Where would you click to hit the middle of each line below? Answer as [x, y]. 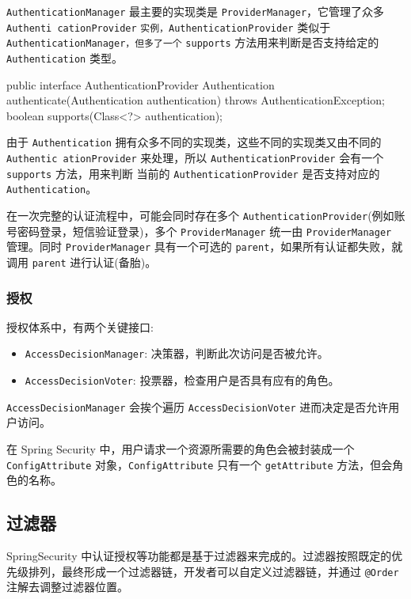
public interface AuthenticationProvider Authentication [141, 84]
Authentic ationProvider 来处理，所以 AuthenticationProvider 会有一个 [195, 158]
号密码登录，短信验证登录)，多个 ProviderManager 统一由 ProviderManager [199, 231]
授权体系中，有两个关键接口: [80, 326]
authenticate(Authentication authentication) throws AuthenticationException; [196, 100]
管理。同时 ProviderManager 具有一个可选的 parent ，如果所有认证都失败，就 [205, 246]
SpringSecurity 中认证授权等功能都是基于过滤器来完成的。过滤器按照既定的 [199, 556]
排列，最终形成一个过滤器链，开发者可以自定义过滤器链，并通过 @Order [213, 571]
